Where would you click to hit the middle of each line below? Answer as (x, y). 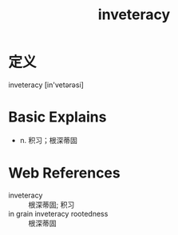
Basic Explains (57, 117)
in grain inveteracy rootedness (58, 213)
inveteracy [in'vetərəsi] (46, 85)
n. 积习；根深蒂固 (49, 140)
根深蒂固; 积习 (51, 205)
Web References (65, 173)
